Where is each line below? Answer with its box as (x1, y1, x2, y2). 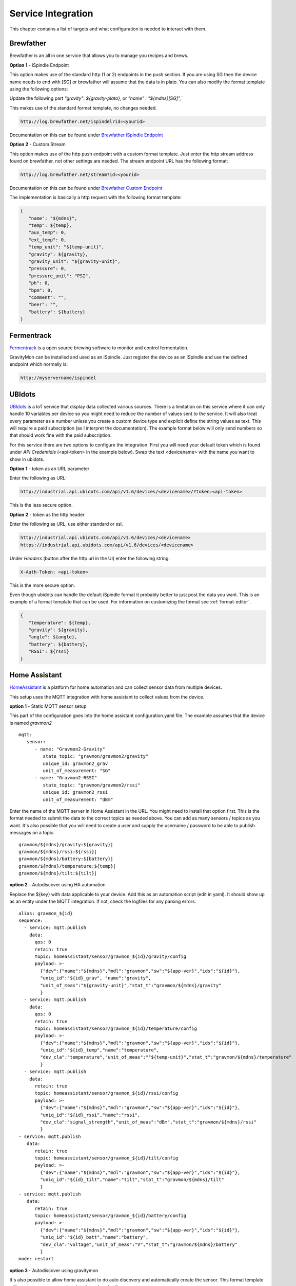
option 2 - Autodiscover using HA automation (9, 882, 106, 888)
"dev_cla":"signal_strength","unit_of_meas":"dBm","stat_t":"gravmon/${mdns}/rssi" (40, 1119, 256, 1125)
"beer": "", (28, 301, 58, 308)
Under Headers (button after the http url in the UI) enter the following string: (9, 555, 170, 561)
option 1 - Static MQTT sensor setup (9, 703, 87, 709)
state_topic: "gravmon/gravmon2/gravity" (43, 754, 149, 759)
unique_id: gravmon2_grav (43, 760, 108, 766)
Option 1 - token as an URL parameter (9, 466, 90, 472)
